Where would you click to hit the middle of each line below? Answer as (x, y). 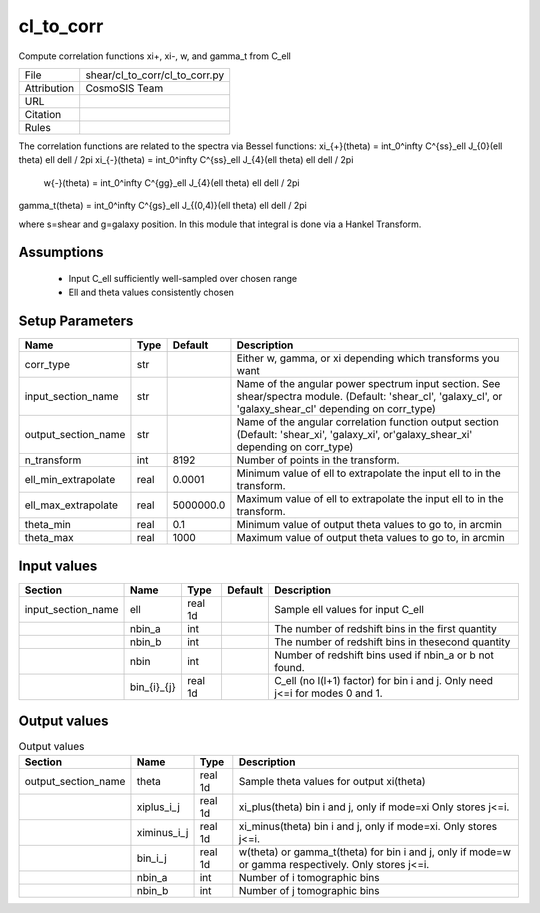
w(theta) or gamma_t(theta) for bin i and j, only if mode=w (375, 852)
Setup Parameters (76, 321)
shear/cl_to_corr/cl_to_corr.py (155, 75)
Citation (43, 114)
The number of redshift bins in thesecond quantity (392, 642)
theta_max (49, 538)
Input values (58, 565)
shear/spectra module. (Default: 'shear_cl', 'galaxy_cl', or (369, 397)
